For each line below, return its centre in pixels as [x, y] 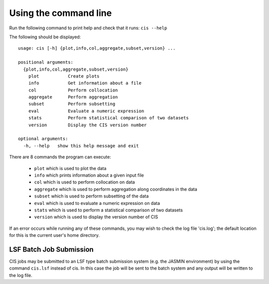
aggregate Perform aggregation [73, 97]
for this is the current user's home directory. [54, 235]
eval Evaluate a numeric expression [86, 111]
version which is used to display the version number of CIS [96, 217]
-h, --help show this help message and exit [81, 146]
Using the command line [61, 13]
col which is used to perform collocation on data [85, 182]
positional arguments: [46, 62]
